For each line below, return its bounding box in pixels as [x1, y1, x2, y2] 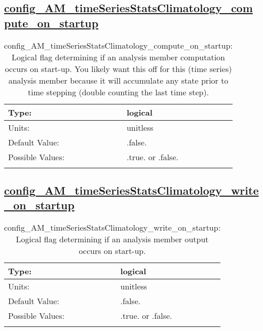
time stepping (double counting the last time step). [27, 86, 209, 98]
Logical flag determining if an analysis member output [16, 233, 209, 245]
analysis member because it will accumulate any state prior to [8, 74, 229, 86]
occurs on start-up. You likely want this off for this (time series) [5, 62, 232, 75]
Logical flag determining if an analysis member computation [12, 51, 225, 63]
